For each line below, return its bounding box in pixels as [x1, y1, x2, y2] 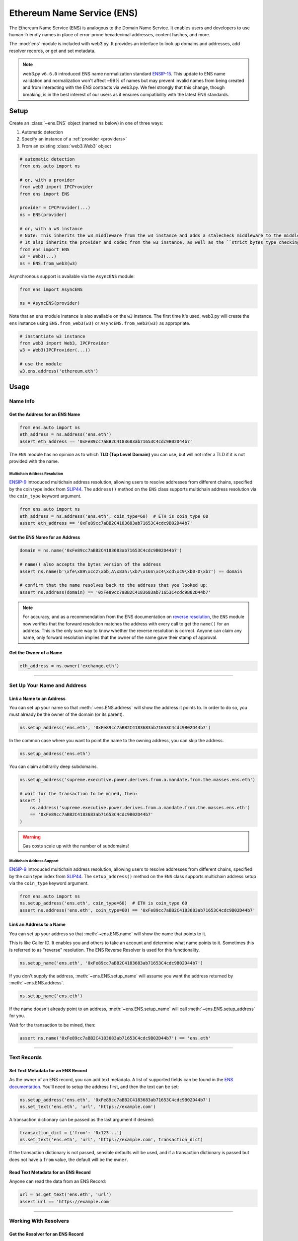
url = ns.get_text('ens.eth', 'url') [19, 1192, 112, 1197]
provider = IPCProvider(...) [19, 205, 91, 210]
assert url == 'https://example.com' [19, 1199, 112, 1204]
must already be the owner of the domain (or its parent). [9, 711, 124, 717]
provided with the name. [9, 458, 59, 464]
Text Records [9, 1054, 42, 1061]
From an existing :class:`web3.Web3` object [21, 143, 111, 149]
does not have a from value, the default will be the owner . [9, 1157, 129, 1163]
